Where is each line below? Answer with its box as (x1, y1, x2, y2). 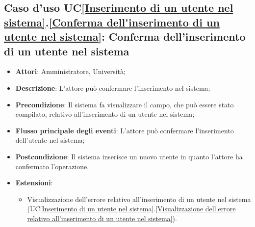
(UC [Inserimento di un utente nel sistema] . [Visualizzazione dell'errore (27, 203, 236, 214)
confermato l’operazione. (15, 161, 89, 171)
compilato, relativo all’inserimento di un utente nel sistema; (15, 109, 195, 119)
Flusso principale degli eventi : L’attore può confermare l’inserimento (15, 125, 234, 135)
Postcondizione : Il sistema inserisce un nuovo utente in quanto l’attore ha (15, 151, 243, 161)
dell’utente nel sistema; (15, 135, 85, 145)
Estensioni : (15, 177, 53, 188)
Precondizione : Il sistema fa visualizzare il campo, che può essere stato (15, 99, 234, 109)
